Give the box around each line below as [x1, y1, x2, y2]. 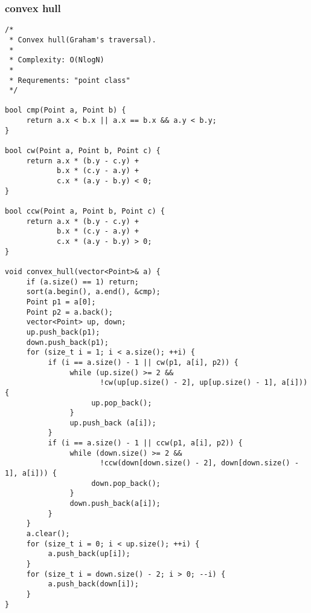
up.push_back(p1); [26, 327, 100, 336]
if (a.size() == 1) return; [26, 277, 139, 286]
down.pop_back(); [91, 479, 161, 488]
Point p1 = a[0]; [26, 297, 96, 306]
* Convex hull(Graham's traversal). [9, 35, 156, 44]
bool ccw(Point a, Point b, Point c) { [5, 207, 165, 216]
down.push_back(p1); [26, 338, 109, 347]
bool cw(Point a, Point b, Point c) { [5, 146, 161, 156]
